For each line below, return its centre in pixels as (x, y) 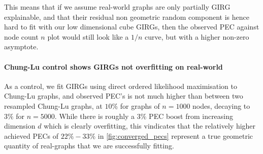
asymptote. (21, 47)
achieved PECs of (31, 135)
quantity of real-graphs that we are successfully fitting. (89, 146)
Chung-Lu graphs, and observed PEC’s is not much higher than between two (124, 96)
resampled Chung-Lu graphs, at (53, 105)
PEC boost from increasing (191, 116)
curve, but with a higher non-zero (197, 36)
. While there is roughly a (95, 116)
